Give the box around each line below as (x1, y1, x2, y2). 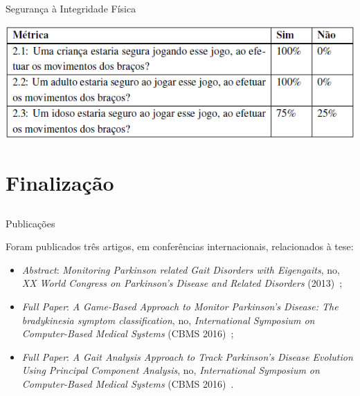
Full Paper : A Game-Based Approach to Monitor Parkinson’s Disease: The (21, 299, 339, 313)
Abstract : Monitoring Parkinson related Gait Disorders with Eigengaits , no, (21, 262, 340, 276)
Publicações (6, 216, 55, 230)
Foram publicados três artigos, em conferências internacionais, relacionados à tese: (6, 239, 354, 254)
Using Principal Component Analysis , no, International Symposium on (21, 363, 320, 377)
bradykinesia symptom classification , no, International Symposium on (21, 312, 315, 327)
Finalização (6, 168, 114, 196)
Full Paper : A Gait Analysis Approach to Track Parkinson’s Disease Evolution (21, 349, 353, 364)
